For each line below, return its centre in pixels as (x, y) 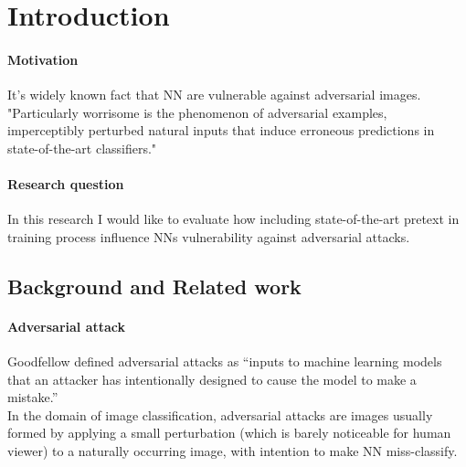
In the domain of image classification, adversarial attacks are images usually (220, 414)
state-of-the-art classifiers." (82, 148)
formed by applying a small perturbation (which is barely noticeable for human (229, 433)
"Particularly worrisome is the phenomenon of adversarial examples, (197, 112)
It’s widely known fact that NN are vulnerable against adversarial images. (214, 95)
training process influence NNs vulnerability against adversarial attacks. (209, 236)
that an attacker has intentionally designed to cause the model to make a (212, 379)
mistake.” (33, 397)
